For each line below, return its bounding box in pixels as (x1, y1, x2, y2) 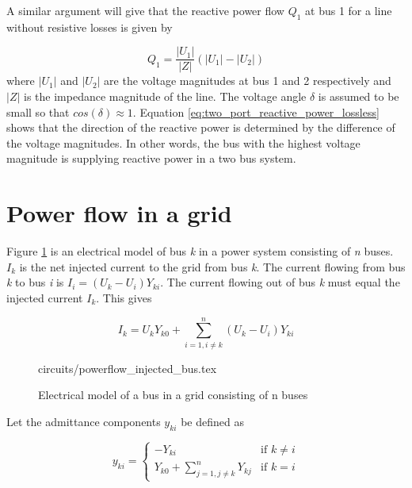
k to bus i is (6, 274, 64, 290)
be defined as (181, 413, 244, 429)
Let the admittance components (6, 413, 161, 429)
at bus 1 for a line (305, 2, 392, 18)
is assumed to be (318, 88, 399, 105)
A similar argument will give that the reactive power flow (6, 2, 284, 18)
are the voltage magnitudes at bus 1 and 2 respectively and (104, 72, 391, 89)
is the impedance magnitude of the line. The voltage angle (24, 88, 307, 105)
